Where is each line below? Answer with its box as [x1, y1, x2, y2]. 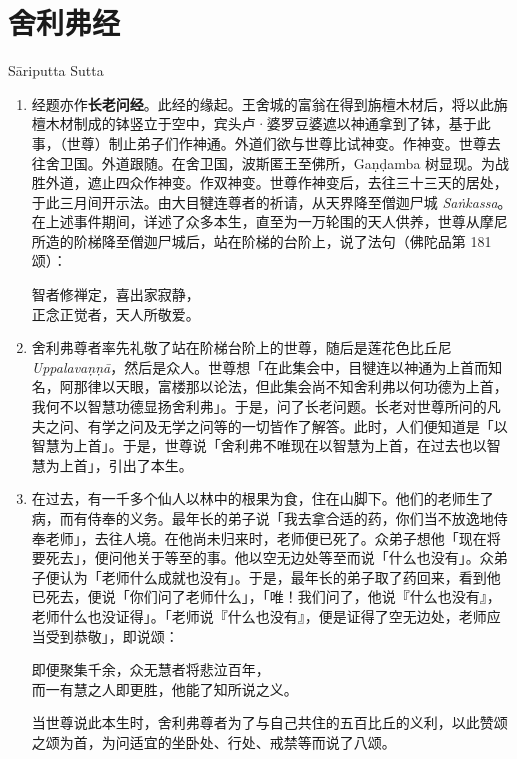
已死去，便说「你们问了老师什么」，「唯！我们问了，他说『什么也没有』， [31, 586, 501, 607]
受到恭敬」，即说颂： [45, 625, 179, 646]
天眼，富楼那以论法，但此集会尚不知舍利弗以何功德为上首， [115, 376, 508, 397]
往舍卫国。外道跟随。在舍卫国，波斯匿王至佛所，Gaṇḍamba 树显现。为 [31, 152, 496, 173]
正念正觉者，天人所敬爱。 [31, 303, 200, 324]
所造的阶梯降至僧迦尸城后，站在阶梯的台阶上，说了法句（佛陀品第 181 [31, 230, 492, 251]
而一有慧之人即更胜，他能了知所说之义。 [31, 678, 298, 699]
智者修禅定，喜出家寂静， [31, 284, 200, 305]
